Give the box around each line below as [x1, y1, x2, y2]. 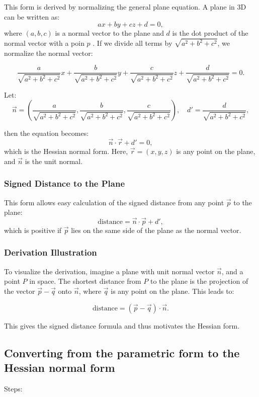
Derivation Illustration [4, 246, 97, 259]
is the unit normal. [25, 155, 83, 166]
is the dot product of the [172, 28, 248, 38]
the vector [4, 285, 35, 296]
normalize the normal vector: [4, 47, 93, 58]
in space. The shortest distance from [29, 276, 141, 286]
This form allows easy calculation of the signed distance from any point [4, 197, 224, 207]
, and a [221, 266, 243, 276]
